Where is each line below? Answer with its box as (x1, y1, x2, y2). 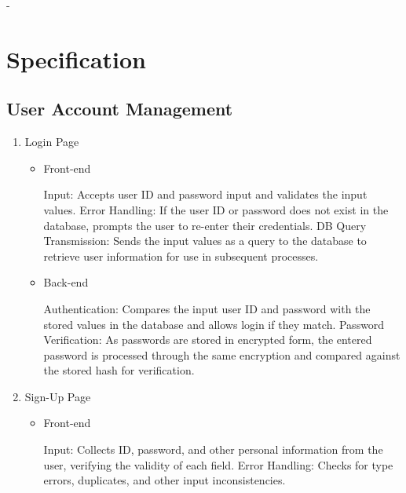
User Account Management (6, 97, 233, 121)
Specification (6, 42, 146, 75)
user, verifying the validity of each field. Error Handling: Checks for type (43, 456, 393, 473)
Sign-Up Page (24, 388, 91, 404)
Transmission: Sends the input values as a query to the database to (43, 232, 367, 249)
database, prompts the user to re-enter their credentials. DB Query (43, 217, 367, 233)
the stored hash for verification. (43, 362, 195, 378)
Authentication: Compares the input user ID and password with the (43, 300, 371, 316)
